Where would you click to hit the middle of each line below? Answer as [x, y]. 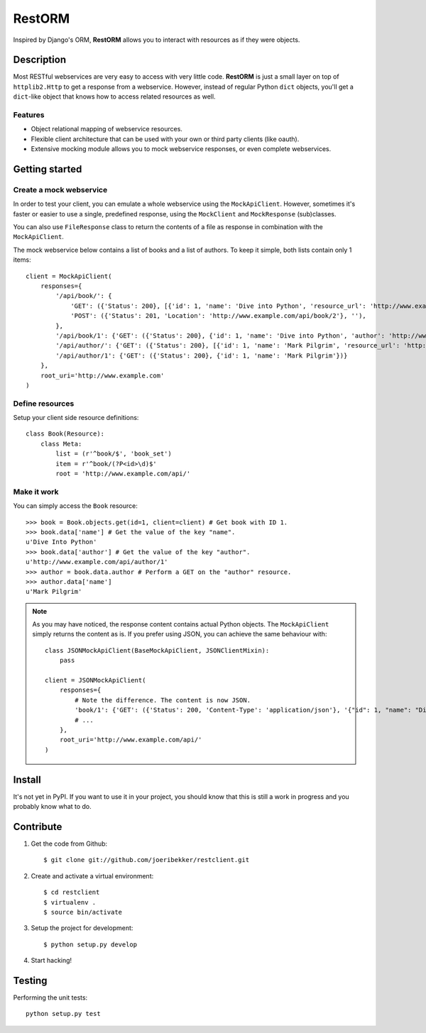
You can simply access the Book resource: [75, 506]
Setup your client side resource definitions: [76, 418]
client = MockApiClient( [69, 276]
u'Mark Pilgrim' [54, 592]
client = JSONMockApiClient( [95, 680]
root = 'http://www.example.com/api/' [123, 474]
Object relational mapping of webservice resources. [106, 129]
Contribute [38, 827]
